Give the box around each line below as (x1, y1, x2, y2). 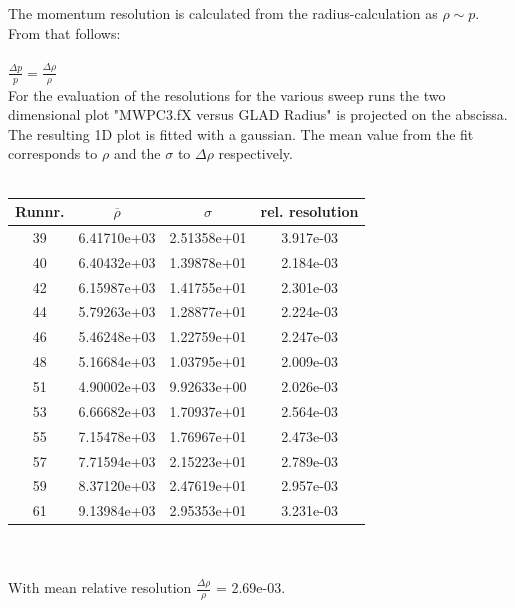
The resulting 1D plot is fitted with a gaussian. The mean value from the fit (8, 123, 474, 144)
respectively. (218, 143, 293, 164)
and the (113, 143, 161, 164)
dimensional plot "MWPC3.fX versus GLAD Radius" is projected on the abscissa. (8, 104, 508, 125)
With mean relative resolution (8, 577, 192, 598)
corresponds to (8, 143, 98, 164)
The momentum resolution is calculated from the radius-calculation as (8, 3, 438, 23)
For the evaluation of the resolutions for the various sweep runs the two (8, 84, 446, 105)
